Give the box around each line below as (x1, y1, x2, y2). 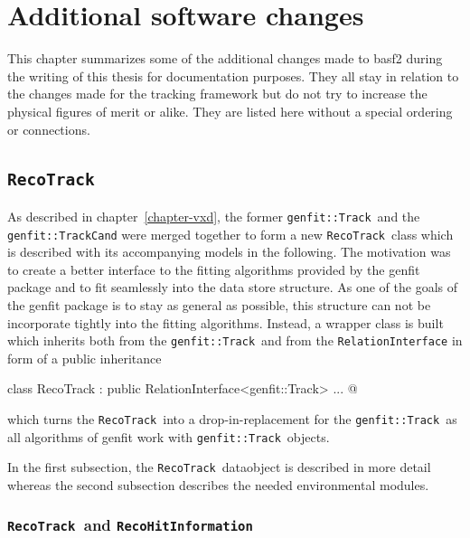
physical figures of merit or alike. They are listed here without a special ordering (7, 101, 453, 120)
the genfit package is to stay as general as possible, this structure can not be (7, 295, 431, 314)
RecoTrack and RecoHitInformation (7, 514, 253, 536)
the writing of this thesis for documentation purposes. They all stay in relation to (7, 66, 459, 85)
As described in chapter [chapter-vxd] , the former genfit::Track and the (7, 206, 420, 225)
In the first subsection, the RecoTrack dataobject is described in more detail (7, 458, 431, 477)
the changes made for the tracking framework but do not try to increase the (7, 84, 428, 103)
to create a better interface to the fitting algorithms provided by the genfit (7, 260, 420, 278)
